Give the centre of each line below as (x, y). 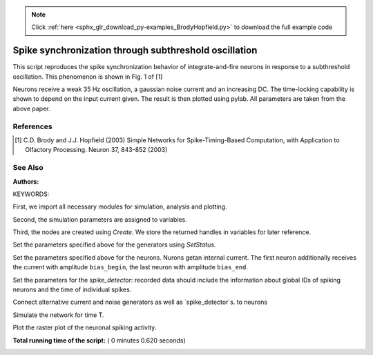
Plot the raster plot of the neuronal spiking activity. (85, 327)
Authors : (26, 181)
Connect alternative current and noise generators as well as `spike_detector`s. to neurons (140, 302)
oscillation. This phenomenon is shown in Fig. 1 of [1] (88, 77)
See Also (28, 168)
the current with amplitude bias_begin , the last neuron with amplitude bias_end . (131, 267)
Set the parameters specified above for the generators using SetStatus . (114, 244)
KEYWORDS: (31, 194)
